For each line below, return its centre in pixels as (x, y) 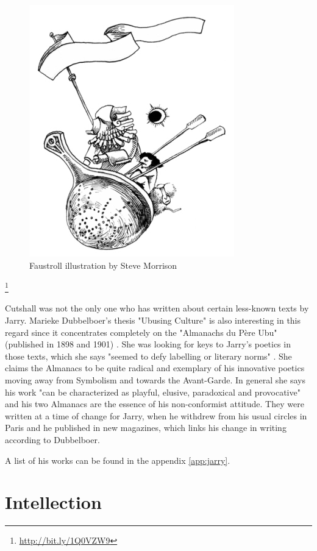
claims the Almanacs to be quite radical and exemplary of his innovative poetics (155, 368)
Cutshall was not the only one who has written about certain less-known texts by (157, 308)
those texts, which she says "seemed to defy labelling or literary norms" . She (148, 356)
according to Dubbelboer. (52, 439)
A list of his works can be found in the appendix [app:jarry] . (118, 460)
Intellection (53, 502)
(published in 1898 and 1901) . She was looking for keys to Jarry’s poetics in (148, 344)
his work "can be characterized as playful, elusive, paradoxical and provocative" (153, 392)
